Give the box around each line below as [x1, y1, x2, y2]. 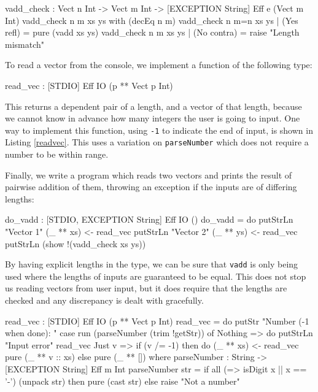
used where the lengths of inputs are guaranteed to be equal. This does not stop [5, 269, 306, 282]
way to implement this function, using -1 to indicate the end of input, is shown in [5, 123, 313, 136]
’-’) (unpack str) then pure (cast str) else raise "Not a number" [5, 374, 240, 387]
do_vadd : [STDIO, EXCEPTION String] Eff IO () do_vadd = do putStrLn [5, 213, 293, 226]
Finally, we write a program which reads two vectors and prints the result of [5, 168, 292, 181]
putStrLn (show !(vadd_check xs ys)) [5, 237, 146, 250]
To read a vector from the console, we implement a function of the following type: [5, 58, 312, 71]
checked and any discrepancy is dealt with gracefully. [5, 294, 204, 307]
